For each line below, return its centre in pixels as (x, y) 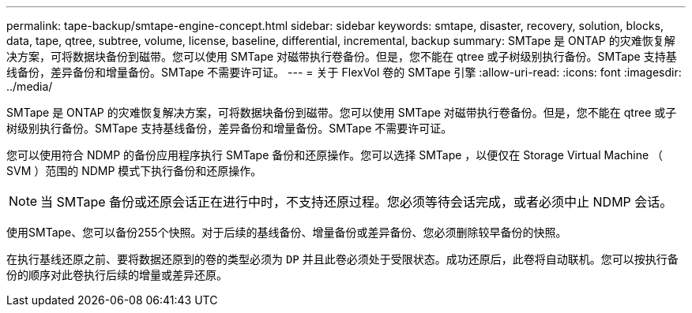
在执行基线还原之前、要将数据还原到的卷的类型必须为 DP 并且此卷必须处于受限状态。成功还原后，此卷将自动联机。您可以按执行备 (342, 259)
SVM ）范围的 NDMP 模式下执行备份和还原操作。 (134, 171)
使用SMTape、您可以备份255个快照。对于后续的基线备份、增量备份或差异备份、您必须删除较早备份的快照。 (287, 232)
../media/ (30, 86)
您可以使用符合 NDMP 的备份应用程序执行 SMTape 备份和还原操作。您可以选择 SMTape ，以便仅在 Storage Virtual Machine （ (335, 155)
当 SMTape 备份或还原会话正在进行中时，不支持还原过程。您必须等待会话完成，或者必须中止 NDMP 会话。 (357, 202)
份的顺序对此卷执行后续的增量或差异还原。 (117, 275)
